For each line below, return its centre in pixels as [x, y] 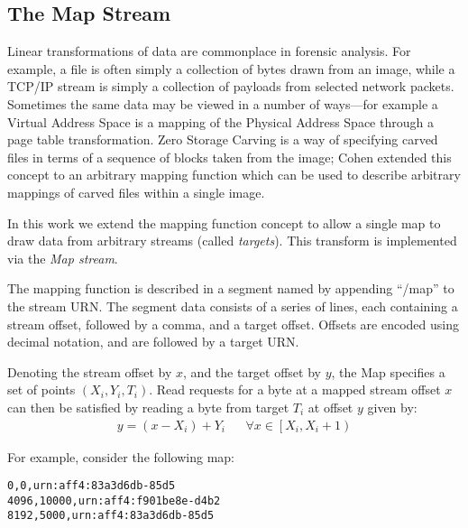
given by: [392, 407]
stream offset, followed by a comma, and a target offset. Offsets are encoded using [233, 324]
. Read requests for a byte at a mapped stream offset [295, 389]
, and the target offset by [252, 371]
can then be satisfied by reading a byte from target [148, 407]
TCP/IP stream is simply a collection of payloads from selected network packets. [231, 86]
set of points [41, 389]
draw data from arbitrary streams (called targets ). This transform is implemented [232, 241]
